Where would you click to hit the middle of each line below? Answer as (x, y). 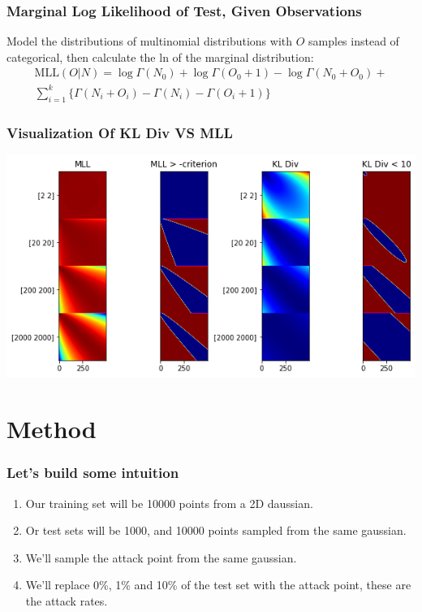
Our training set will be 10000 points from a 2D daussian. (169, 503)
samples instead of (354, 41)
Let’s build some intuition (93, 473)
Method (52, 429)
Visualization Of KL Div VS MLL (120, 132)
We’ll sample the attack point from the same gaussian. (161, 557)
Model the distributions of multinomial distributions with (150, 41)
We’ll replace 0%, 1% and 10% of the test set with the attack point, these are (218, 585)
